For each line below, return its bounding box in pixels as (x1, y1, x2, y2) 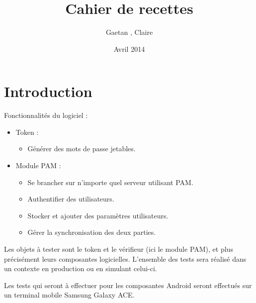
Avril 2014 (113, 43, 145, 54)
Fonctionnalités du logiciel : (4, 110, 88, 120)
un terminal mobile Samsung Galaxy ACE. (4, 290, 135, 300)
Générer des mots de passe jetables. (27, 143, 136, 154)
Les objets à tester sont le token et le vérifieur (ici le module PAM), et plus (4, 244, 233, 254)
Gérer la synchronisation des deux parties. (27, 227, 156, 237)
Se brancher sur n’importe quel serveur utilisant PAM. (27, 177, 193, 187)
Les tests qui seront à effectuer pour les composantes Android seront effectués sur (4, 280, 252, 290)
